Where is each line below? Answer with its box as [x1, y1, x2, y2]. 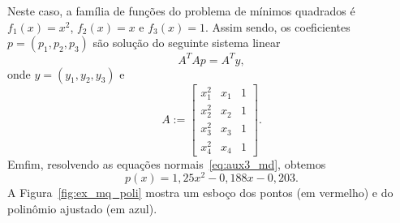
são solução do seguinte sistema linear [92, 34, 281, 51]
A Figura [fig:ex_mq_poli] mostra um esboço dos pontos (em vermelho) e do [7, 184, 394, 201]
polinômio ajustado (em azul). [7, 200, 157, 217]
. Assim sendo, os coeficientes [204, 18, 351, 35]
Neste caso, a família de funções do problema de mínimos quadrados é [7, 2, 355, 19]
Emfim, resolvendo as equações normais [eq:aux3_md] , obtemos [7, 155, 326, 172]
